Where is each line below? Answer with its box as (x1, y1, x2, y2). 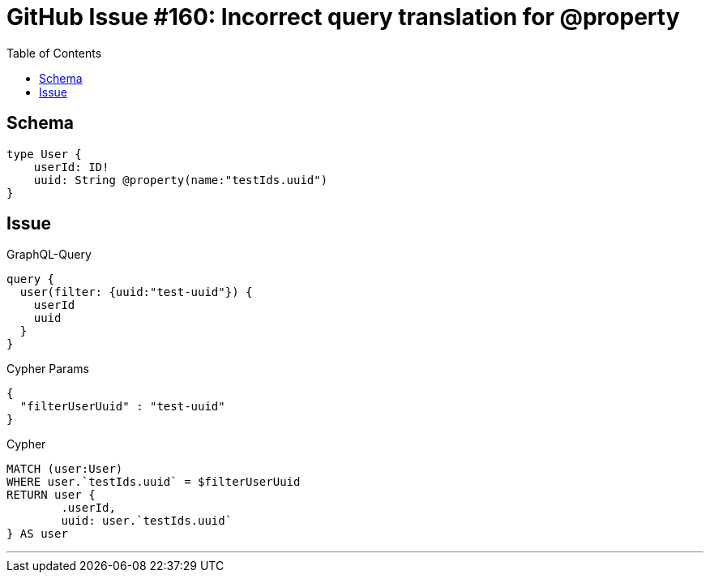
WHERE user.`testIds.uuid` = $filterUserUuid (6, 475, 301, 489)
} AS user (6, 527, 68, 541)
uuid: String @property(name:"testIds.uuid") (33, 173, 328, 187)
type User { (6, 147, 82, 161)
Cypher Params (6, 362, 89, 376)
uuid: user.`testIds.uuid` (61, 514, 233, 528)
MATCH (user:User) (6, 462, 123, 476)
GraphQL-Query (6, 247, 92, 262)
